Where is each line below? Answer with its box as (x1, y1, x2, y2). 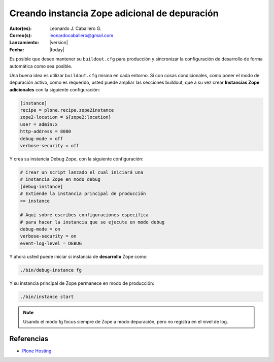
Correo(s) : (9, 32, 32, 38)
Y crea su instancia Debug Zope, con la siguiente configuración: (9, 155, 144, 162)
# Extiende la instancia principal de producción (20, 191, 146, 196)
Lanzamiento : (9, 40, 39, 46)
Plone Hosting (22, 348, 52, 354)
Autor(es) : (9, 25, 32, 31)
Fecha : (9, 46, 24, 53)
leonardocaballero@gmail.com (49, 32, 114, 38)
